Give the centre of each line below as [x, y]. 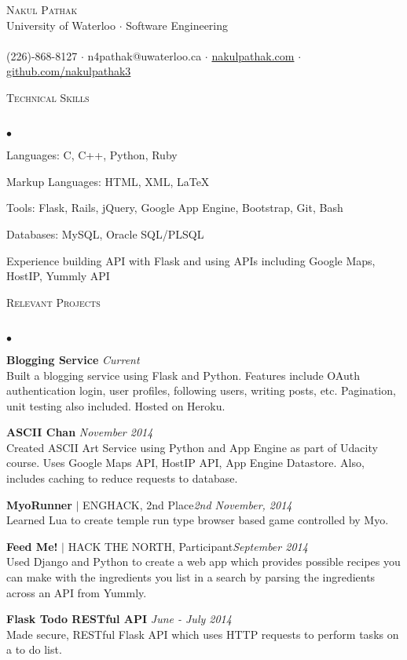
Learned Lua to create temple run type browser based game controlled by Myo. [198, 520]
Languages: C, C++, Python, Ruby [92, 155]
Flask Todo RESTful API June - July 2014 [119, 619]
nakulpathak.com [253, 55]
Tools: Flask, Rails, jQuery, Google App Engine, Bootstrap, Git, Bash [175, 208]
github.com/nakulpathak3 [69, 71]
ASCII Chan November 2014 [80, 432]
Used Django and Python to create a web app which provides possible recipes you [203, 562]
